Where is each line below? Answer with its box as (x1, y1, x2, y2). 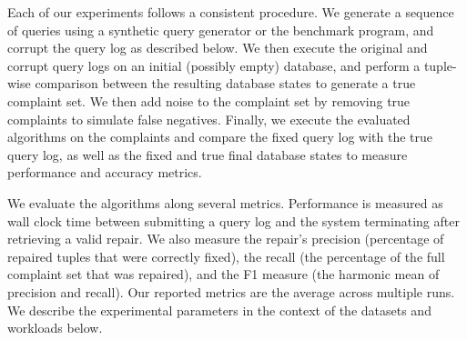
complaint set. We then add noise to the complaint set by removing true (7, 91, 411, 110)
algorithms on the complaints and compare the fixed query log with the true (7, 127, 432, 146)
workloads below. (7, 318, 103, 337)
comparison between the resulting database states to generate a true (35, 74, 416, 93)
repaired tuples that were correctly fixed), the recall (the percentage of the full (7, 246, 445, 265)
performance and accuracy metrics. (7, 163, 202, 182)
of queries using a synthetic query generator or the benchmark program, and (7, 20, 434, 39)
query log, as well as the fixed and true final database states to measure (7, 145, 408, 164)
